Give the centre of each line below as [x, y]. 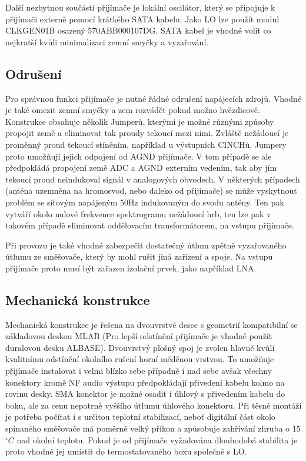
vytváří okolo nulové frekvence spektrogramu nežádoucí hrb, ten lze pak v [138, 213]
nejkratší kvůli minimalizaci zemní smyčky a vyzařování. [107, 42]
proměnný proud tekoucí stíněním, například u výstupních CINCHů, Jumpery [146, 144]
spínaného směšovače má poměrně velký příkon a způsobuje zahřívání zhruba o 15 [153, 428]
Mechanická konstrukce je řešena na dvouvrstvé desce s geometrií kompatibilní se [152, 324]
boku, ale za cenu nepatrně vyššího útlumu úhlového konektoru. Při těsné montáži [154, 405]
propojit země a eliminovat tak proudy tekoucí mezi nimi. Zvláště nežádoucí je [147, 133]
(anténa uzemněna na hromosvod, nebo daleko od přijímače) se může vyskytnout [151, 190]
